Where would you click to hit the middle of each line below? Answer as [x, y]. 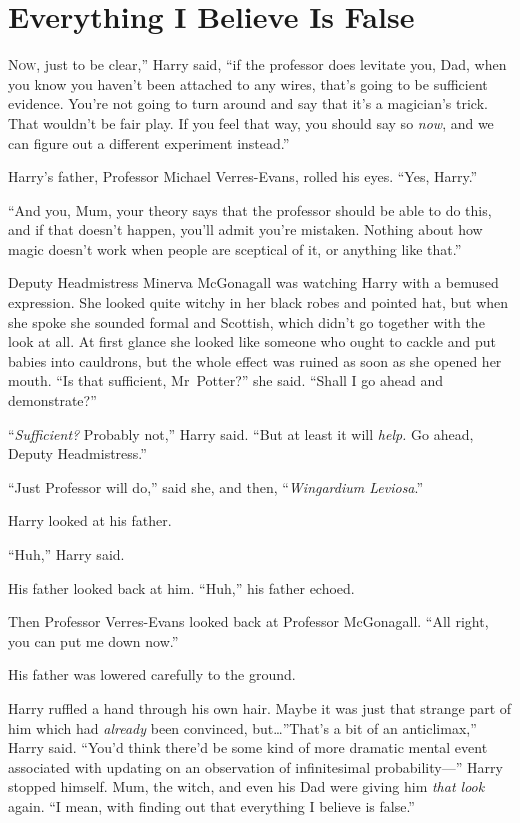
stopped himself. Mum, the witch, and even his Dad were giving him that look [246, 786]
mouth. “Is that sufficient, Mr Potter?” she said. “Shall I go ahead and [225, 380]
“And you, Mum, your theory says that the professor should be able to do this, [250, 209]
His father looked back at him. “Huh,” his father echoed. [181, 587]
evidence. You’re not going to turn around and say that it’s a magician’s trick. [248, 103]
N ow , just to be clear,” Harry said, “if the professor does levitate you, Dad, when [257, 64]
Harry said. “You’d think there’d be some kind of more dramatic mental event [248, 747]
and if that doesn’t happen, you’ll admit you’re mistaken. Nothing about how [245, 229]
